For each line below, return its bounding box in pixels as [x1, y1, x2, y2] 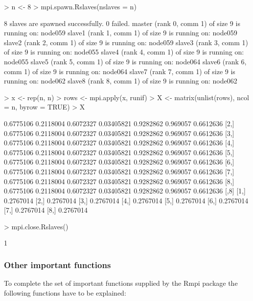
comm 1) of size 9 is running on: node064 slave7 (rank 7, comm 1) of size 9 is [4, 66, 235, 76]
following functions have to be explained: [4, 287, 126, 298]
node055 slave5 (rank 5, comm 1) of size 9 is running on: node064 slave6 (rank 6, [4, 56, 247, 66]
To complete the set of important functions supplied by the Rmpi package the [4, 278, 238, 288]
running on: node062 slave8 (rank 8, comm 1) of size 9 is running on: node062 [4, 76, 237, 86]
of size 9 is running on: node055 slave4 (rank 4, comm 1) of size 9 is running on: [4, 47, 244, 57]
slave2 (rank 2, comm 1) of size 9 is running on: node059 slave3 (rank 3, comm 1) [4, 37, 248, 47]
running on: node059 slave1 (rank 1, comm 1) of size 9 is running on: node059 [4, 27, 237, 38]
